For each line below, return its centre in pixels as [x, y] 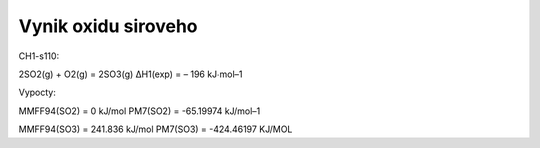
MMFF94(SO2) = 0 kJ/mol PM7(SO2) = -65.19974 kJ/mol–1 [139, 111]
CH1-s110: [39, 56]
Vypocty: [37, 92]
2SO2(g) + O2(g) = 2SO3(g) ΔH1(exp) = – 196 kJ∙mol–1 [130, 74]
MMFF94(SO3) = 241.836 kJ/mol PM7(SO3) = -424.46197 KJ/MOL [155, 129]
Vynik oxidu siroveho [108, 26]
